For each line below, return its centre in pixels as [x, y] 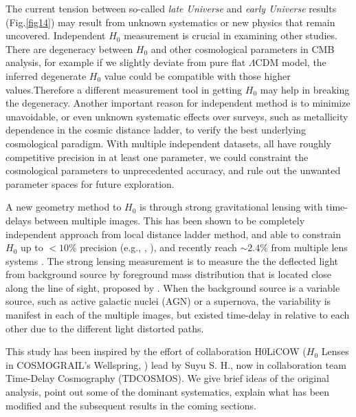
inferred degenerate [46, 75]
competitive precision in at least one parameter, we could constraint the [157, 157]
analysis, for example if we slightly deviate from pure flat [126, 62]
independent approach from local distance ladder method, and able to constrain [174, 234]
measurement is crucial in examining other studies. [231, 35]
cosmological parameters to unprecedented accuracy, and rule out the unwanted [173, 170]
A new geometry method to [64, 207]
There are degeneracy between [69, 49]
